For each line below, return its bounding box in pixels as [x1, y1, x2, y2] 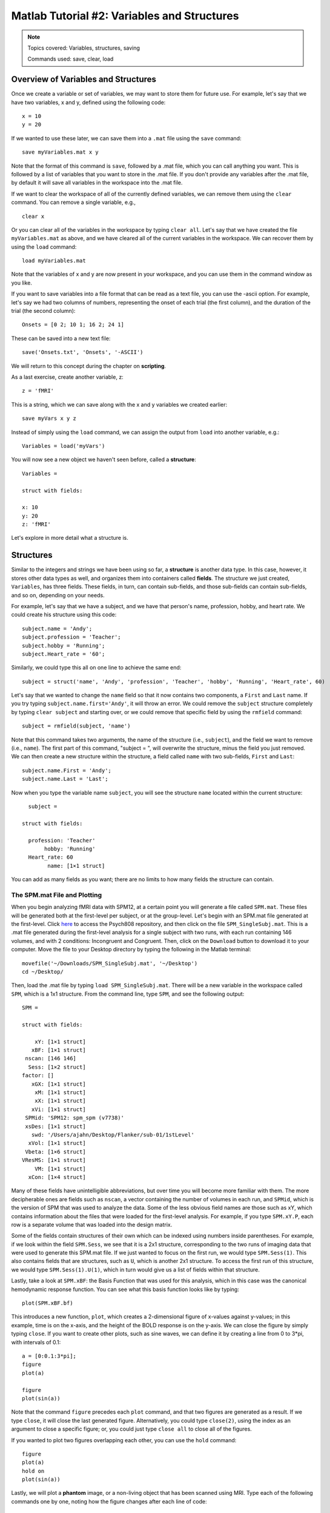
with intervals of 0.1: [11, 1338, 61, 1346]
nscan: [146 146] [25, 1055, 77, 1062]
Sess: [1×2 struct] [28, 1063, 86, 1071]
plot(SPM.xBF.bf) [22, 1300, 73, 1307]
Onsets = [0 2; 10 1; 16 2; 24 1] [22, 321, 124, 328]
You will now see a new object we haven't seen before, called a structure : [11, 456, 196, 463]
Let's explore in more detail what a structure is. [11, 534, 128, 542]
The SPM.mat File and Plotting [11, 890, 102, 899]
